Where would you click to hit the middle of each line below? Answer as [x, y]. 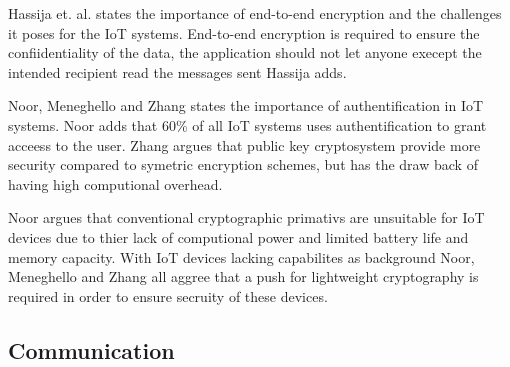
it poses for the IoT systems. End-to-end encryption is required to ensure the [244, 32]
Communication [91, 349]
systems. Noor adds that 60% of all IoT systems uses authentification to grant [247, 124]
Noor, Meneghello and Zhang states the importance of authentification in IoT [246, 105]
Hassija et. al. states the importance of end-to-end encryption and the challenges [255, 13]
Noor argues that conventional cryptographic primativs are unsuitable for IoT [246, 217]
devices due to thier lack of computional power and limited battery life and [238, 236]
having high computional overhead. [115, 183]
